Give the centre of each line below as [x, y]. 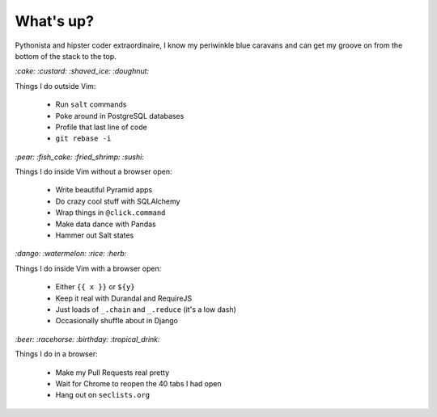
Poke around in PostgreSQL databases [120, 116]
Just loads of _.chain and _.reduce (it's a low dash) [146, 309]
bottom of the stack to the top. [66, 56]
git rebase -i [83, 139]
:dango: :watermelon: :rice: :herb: [71, 254]
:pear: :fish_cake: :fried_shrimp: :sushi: [80, 157]
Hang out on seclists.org [103, 395]
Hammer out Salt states [95, 235]
